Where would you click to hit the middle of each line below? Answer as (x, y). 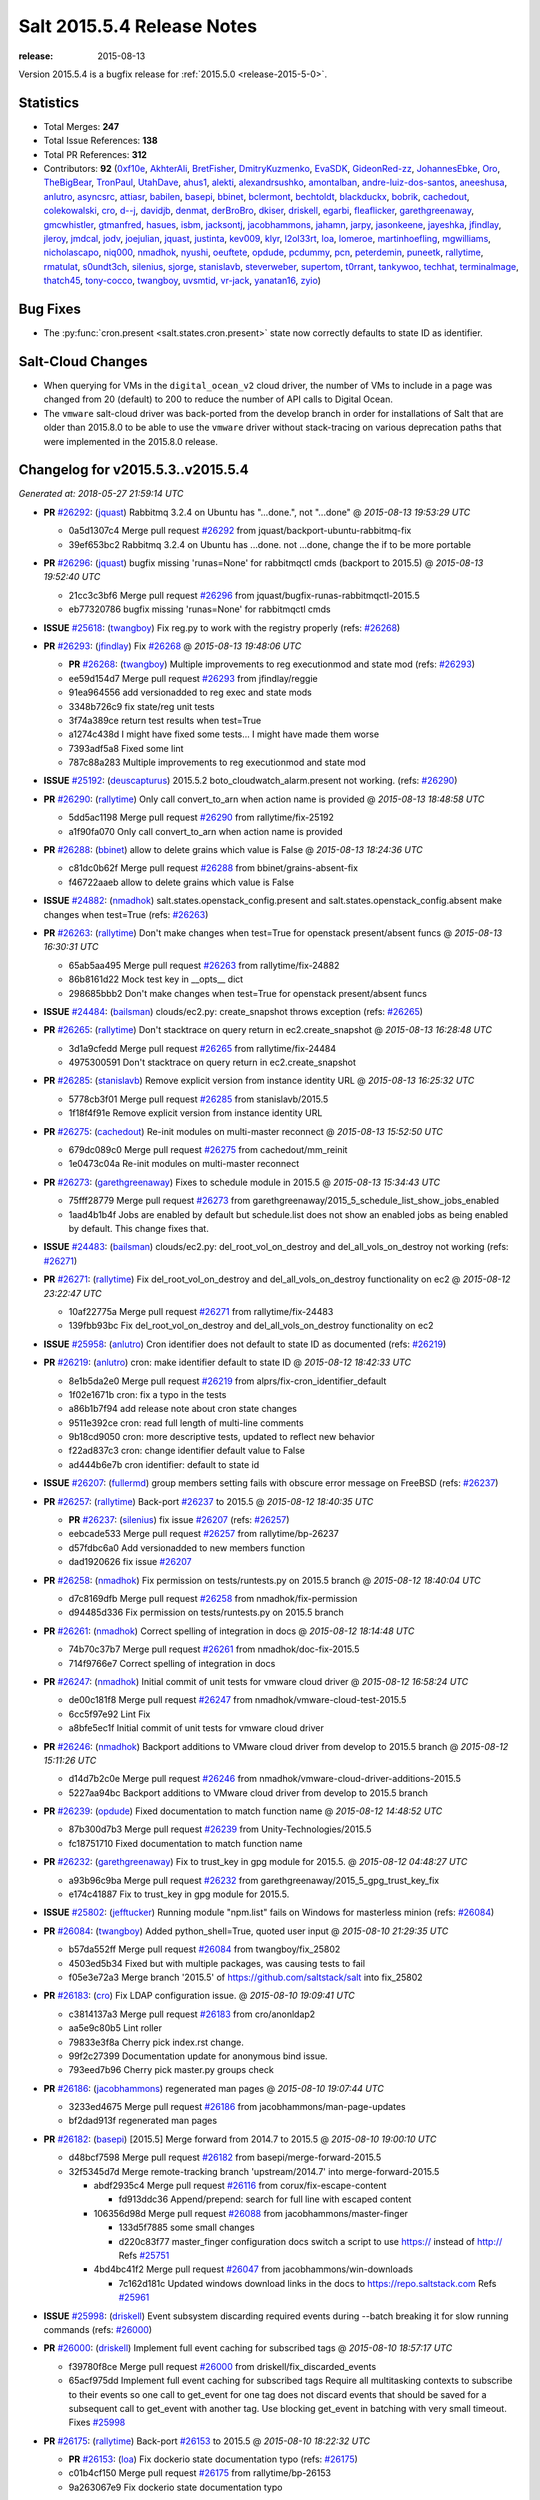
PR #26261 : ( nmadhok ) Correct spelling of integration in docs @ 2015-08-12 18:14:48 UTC (229, 1631)
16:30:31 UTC (71, 947)
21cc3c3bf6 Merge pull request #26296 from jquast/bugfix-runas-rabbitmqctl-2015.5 (244, 595)
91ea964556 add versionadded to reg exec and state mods (190, 692)
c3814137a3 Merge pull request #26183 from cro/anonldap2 (192, 2014)
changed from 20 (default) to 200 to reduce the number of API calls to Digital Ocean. (218, 399)
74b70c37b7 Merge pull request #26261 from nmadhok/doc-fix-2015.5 (214, 1649)
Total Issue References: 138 (101, 141)
